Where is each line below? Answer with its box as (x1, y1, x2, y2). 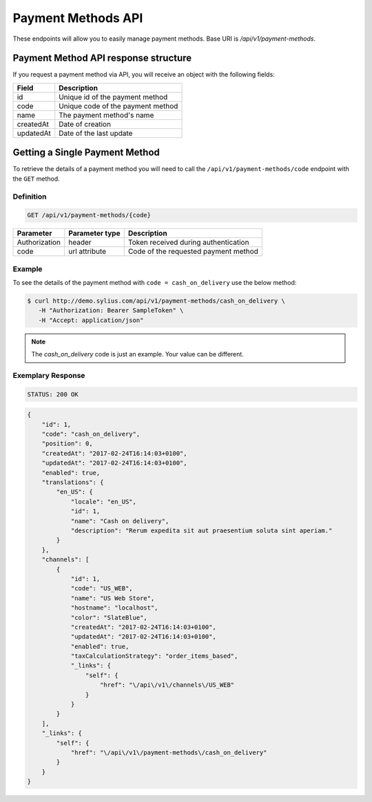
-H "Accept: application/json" (38, 316, 144, 324)
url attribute (68, 247, 107, 257)
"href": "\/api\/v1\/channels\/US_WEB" (100, 681, 235, 689)
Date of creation (59, 119, 112, 129)
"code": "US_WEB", (70, 585, 134, 592)
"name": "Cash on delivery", (70, 517, 169, 525)
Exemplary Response (12, 370, 85, 380)
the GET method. (12, 174, 60, 183)
